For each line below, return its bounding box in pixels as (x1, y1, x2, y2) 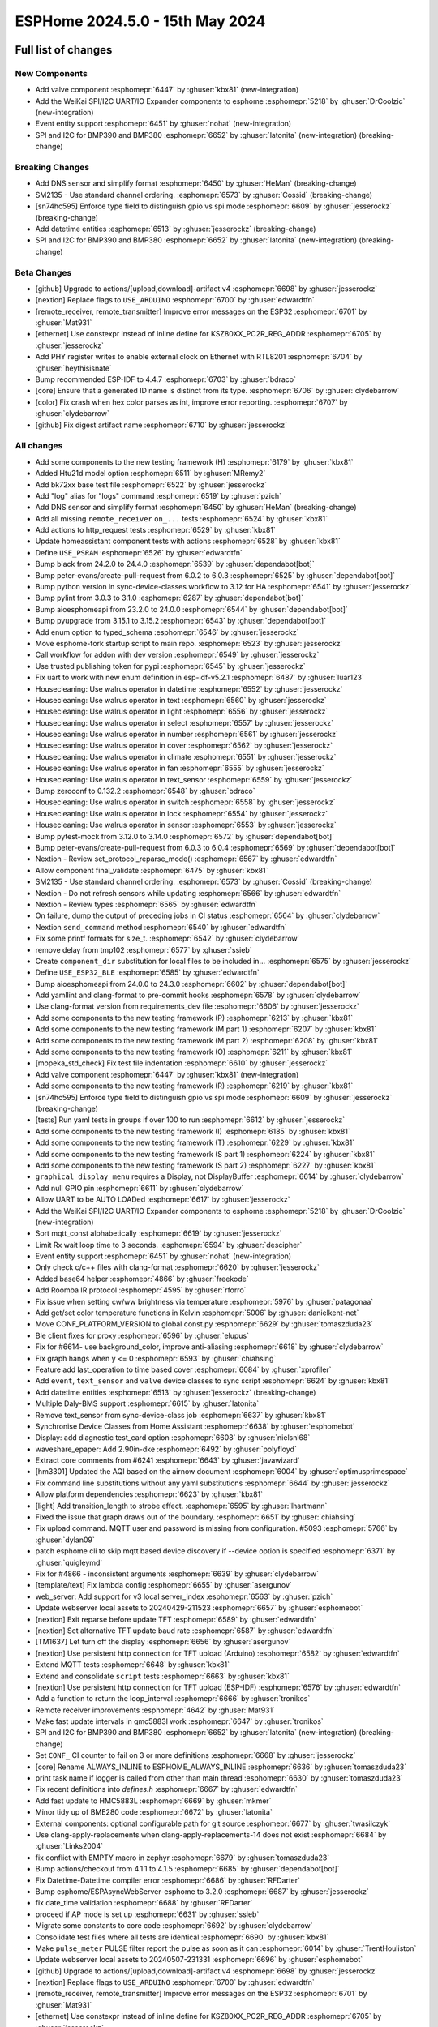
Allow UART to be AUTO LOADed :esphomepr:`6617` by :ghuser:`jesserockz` (35, 1194, 291, 1204)
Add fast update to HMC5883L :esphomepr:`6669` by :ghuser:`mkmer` (35, 1796, 272, 1806)
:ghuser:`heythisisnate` (35, 363, 113, 373)
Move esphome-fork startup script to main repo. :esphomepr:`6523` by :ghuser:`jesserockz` (35, 638, 343, 648)
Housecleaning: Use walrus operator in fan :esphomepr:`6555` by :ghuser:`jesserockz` (35, 763, 324, 774)
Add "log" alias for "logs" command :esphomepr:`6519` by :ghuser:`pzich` (35, 491, 282, 500)
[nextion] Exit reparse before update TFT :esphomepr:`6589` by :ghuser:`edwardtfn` (35, 1614, 316, 1624)
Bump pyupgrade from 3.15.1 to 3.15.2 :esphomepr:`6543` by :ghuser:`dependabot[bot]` (35, 616, 327, 626)
